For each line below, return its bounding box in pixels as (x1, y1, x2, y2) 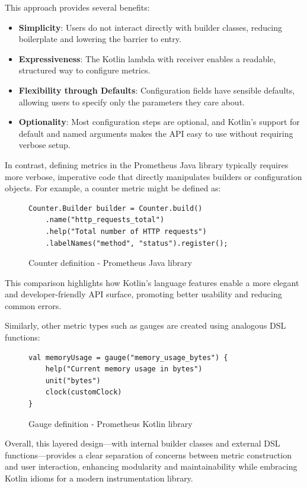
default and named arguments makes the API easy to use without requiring (18, 127, 293, 139)
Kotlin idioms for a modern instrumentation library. (5, 472, 193, 484)
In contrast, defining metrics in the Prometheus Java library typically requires (5, 158, 289, 171)
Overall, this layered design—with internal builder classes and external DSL (5, 437, 280, 450)
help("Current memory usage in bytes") (45, 365, 203, 374)
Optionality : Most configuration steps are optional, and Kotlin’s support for (18, 115, 300, 128)
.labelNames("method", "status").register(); (45, 239, 228, 248)
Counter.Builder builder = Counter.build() (28, 204, 203, 213)
